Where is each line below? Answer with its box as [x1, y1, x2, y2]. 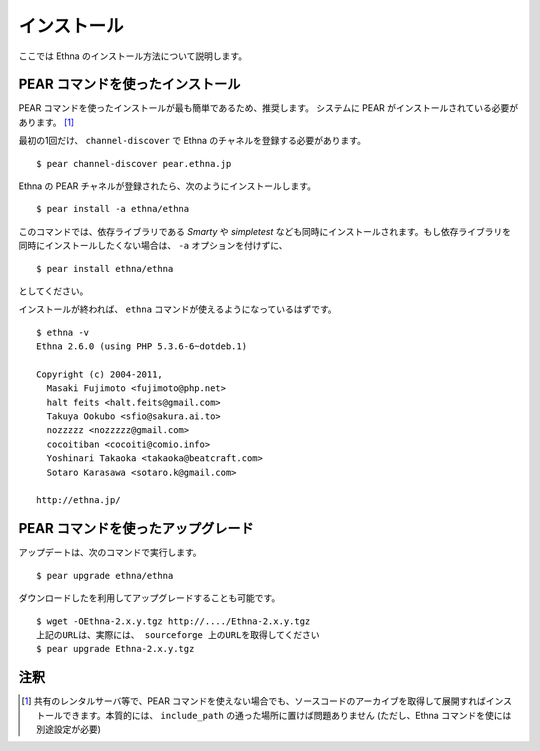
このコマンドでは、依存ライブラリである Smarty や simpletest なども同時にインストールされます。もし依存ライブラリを [18, 225, 512, 237]
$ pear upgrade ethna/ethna [36, 570, 174, 581]
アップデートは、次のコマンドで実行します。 [18, 546, 202, 559]
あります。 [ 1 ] [18, 116, 75, 128]
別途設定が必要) [36, 723, 102, 735]
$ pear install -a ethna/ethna [36, 203, 190, 215]
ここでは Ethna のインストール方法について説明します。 [18, 50, 248, 62]
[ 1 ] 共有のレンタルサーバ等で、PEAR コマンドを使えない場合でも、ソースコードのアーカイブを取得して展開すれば [21, 695, 487, 707]
